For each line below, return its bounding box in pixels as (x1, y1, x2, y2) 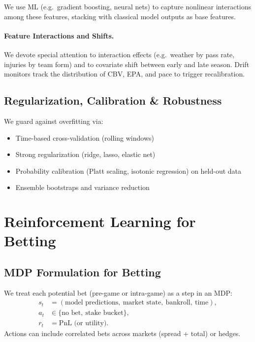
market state (123, 299, 161, 306)
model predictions (65, 299, 119, 306)
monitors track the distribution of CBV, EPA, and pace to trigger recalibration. (4, 69, 245, 79)
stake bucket (85, 309, 124, 317)
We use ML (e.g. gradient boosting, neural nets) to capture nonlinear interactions (4, 1, 252, 11)
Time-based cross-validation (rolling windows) (15, 132, 154, 143)
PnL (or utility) (59, 320, 107, 327)
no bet (62, 309, 81, 317)
